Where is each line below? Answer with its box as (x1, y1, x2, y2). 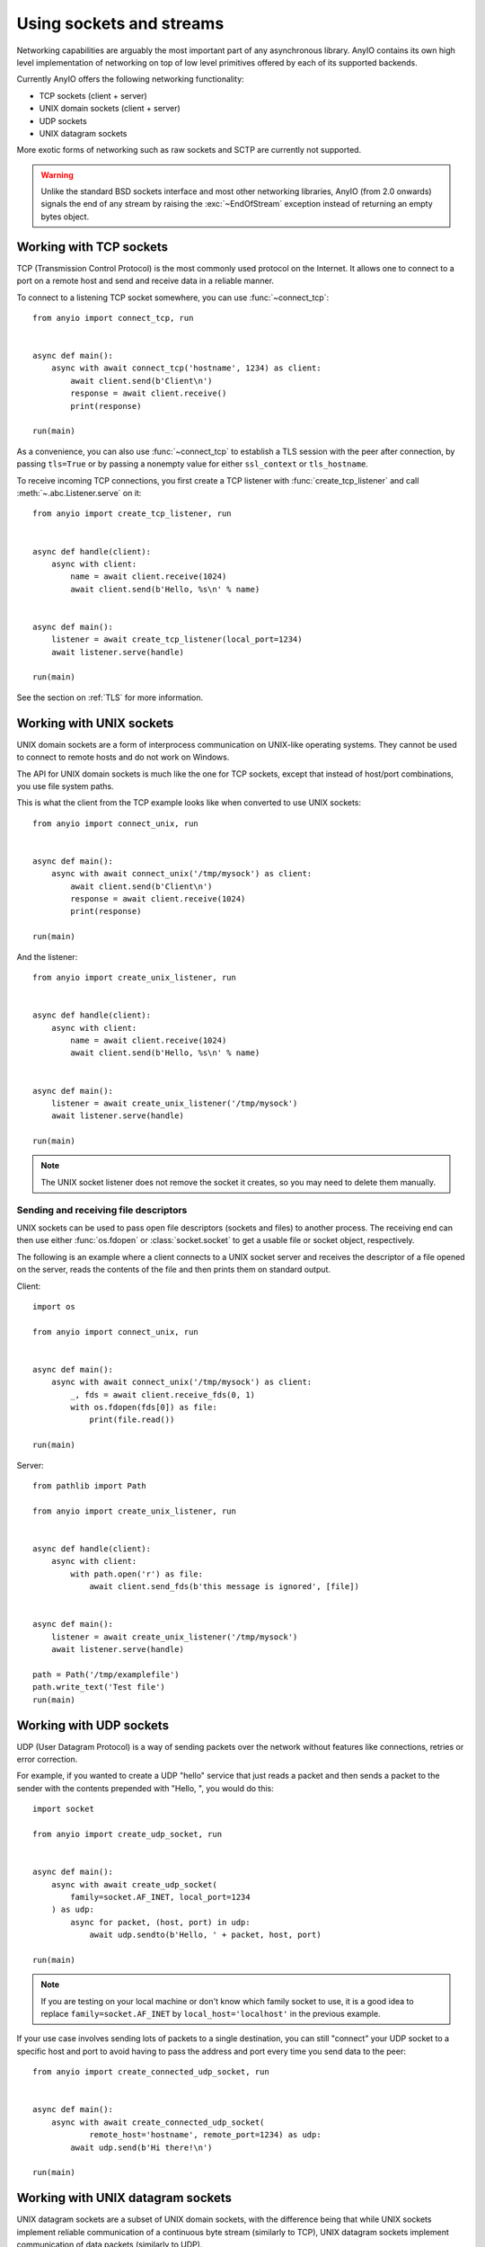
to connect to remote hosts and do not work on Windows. (16, 751, 230, 763)
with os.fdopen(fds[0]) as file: (70, 1402, 217, 1413)
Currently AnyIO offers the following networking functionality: (16, 74, 244, 84)
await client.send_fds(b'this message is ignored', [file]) (89, 1582, 359, 1592)
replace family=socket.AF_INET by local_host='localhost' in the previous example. (40, 2009, 381, 2020)
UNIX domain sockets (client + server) (39, 103, 181, 114)
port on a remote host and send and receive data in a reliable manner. (16, 275, 274, 287)
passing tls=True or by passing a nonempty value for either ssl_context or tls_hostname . (16, 458, 368, 469)
